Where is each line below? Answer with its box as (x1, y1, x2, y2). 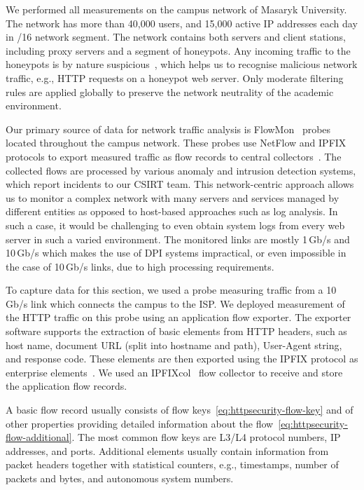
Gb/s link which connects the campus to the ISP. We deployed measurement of (6, 296, 345, 311)
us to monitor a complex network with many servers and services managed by (6, 190, 339, 205)
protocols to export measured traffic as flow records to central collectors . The (6, 149, 342, 163)
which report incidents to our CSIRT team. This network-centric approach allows (6, 177, 354, 191)
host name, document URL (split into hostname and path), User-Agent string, (6, 337, 342, 352)
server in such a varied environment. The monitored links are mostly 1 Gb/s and (6, 231, 350, 246)
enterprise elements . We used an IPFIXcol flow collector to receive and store (6, 365, 343, 379)
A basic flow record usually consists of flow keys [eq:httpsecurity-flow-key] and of (6, 402, 353, 417)
